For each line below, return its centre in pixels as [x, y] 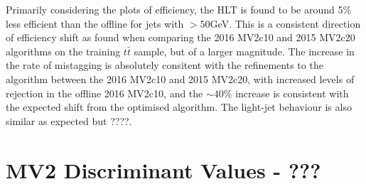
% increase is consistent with [286, 93]
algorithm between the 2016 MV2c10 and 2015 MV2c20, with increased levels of [180, 79]
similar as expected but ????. [69, 120]
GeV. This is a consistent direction [285, 23]
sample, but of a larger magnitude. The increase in [244, 51]
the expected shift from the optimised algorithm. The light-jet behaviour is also [179, 107]
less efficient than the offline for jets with [95, 23]
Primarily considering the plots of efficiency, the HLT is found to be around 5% [179, 9]
